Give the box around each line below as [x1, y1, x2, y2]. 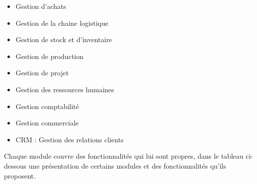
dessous [4, 160, 27, 171]
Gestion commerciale [15, 118, 79, 128]
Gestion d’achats [15, 1, 66, 11]
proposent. [4, 170, 36, 181]
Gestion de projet [15, 67, 69, 78]
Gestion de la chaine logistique [15, 17, 108, 28]
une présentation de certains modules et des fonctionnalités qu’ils [28, 160, 226, 171]
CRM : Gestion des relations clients [15, 134, 124, 144]
